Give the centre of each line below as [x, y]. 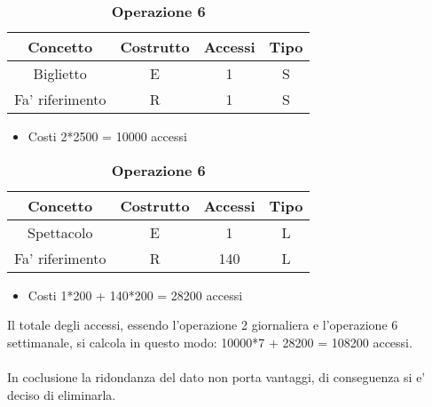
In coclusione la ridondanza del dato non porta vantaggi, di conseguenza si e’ [216, 376]
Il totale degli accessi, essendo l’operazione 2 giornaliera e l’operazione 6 [203, 325]
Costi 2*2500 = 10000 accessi [107, 136]
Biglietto [60, 73]
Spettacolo [60, 232]
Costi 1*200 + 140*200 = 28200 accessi [135, 295]
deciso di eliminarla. [62, 394]
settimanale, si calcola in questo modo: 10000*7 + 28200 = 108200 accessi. [210, 342]
